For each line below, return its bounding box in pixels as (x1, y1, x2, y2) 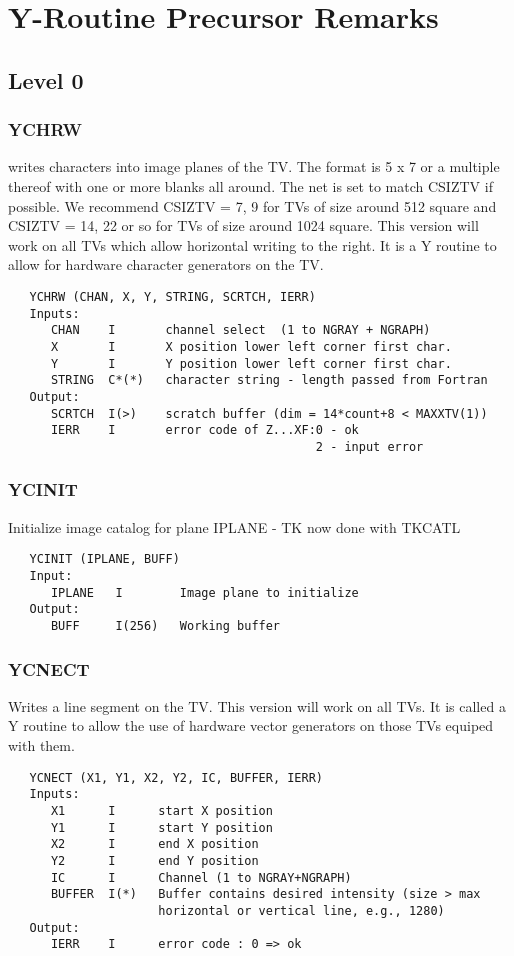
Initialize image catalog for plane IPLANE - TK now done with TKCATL (8, 516, 461, 537)
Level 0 (8, 64, 84, 95)
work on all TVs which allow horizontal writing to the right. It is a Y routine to (8, 234, 497, 255)
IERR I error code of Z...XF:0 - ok (50, 423, 359, 438)
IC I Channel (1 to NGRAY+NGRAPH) (50, 870, 352, 885)
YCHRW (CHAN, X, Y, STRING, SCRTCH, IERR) (29, 289, 316, 304)
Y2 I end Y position (50, 853, 259, 868)
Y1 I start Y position (50, 820, 273, 835)
